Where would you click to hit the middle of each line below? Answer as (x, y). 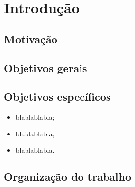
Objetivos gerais (46, 67)
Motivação (31, 39)
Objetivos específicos (57, 96)
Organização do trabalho (68, 176)
